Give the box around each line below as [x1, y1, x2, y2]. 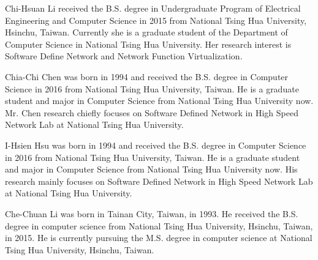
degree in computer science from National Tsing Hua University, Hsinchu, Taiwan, [5, 219, 313, 232]
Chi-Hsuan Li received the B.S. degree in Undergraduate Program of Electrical [5, 2, 301, 14]
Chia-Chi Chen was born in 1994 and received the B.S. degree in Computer [5, 70, 289, 83]
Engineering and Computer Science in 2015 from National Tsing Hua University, [5, 13, 307, 26]
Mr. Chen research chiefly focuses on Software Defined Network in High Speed [5, 106, 298, 119]
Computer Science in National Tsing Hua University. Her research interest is [5, 37, 292, 50]
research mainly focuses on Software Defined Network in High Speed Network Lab [5, 174, 313, 187]
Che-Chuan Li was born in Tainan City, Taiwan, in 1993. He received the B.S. [5, 207, 298, 220]
